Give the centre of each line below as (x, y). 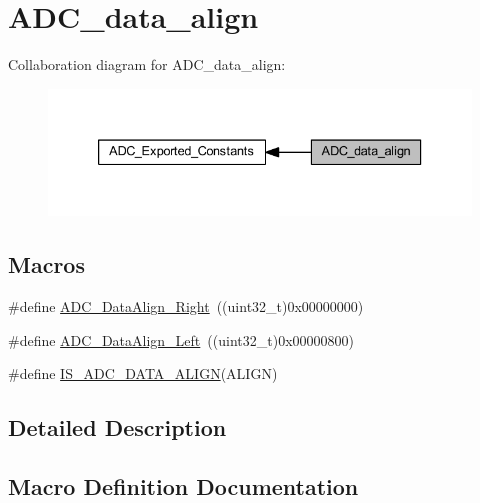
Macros (46, 264)
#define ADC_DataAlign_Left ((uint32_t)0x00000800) (181, 339)
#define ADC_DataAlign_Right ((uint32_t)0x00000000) (186, 306)
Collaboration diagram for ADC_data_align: (147, 64)
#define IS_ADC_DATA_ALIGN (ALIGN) (143, 373)
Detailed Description (117, 427)
